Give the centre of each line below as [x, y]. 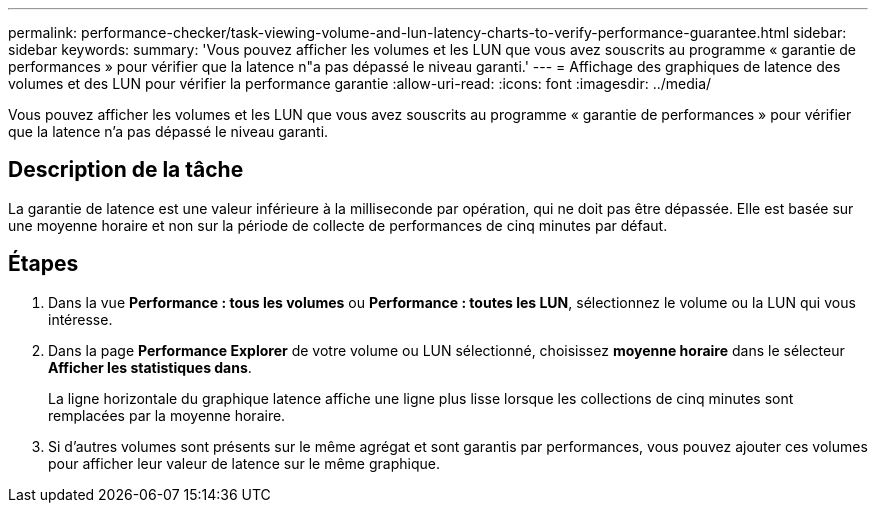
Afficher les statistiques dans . [150, 367]
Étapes [43, 264]
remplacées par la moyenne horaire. [167, 415]
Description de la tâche [126, 170]
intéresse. [80, 319]
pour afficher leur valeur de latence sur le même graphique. [244, 463]
